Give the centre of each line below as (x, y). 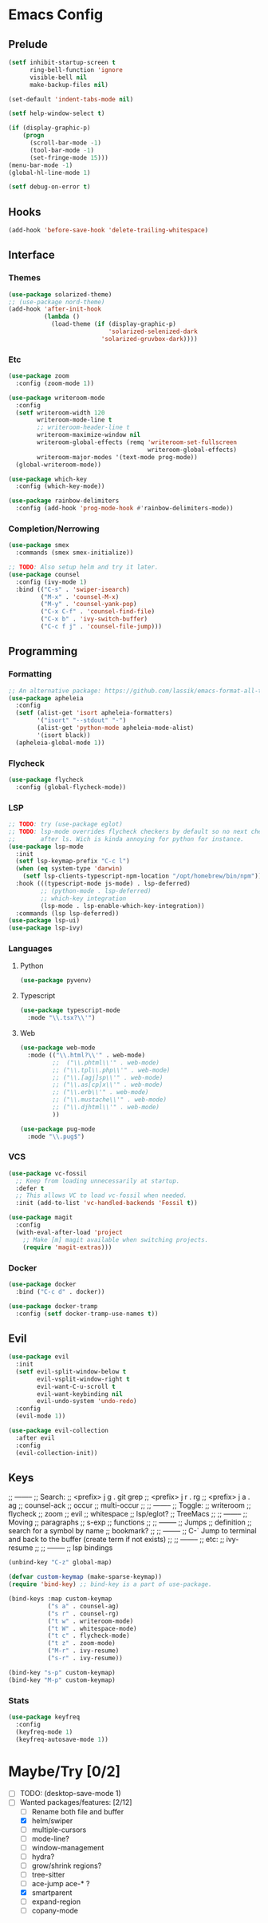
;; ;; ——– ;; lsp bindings (74, 1548)
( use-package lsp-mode (46, 847)
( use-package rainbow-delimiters (64, 501)
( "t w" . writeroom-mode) (91, 1621)
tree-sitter (48, 1874)
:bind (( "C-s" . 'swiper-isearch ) (73, 589)
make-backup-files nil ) (69, 85)
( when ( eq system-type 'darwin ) (69, 869)
